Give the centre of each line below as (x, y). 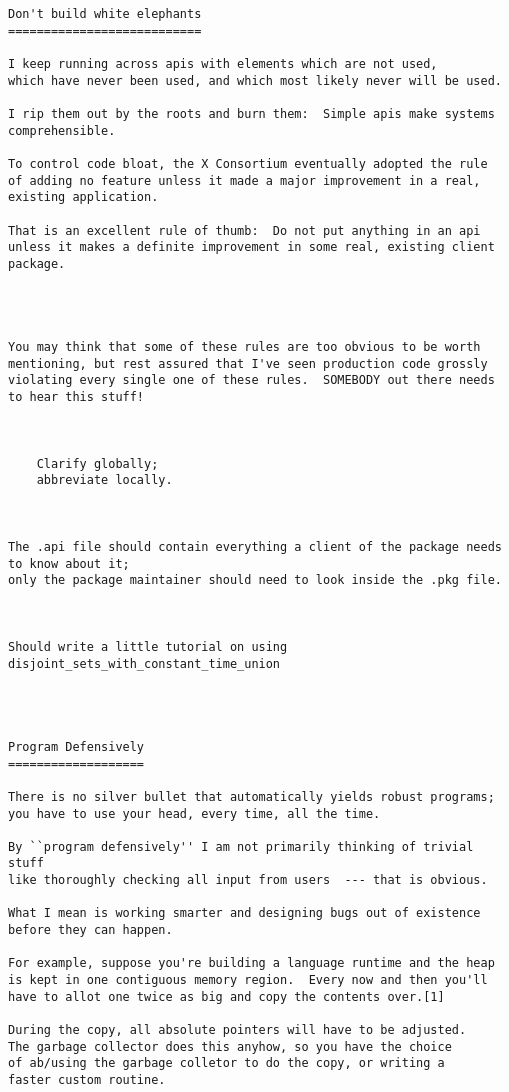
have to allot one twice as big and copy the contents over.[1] (226, 996)
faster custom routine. (87, 1080)
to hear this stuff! (76, 397)
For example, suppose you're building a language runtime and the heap (251, 963)
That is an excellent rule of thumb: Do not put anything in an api (244, 230)
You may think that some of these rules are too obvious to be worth (244, 347)
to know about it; (69, 563)
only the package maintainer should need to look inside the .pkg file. (255, 580)
